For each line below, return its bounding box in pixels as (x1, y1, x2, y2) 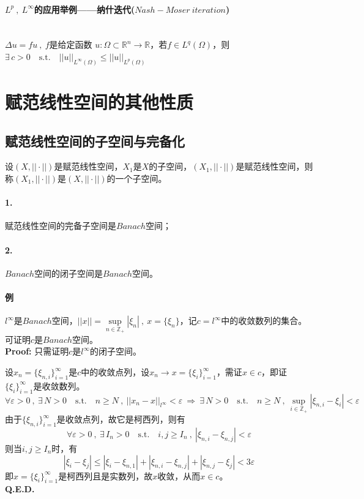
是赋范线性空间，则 (236, 160, 313, 173)
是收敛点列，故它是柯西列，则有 (56, 413, 185, 426)
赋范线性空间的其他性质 (5, 89, 194, 114)
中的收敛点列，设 (81, 366, 150, 378)
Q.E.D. (5, 482, 35, 495)
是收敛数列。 (33, 379, 85, 392)
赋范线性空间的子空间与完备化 (5, 131, 185, 150)
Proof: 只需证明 (5, 345, 69, 358)
